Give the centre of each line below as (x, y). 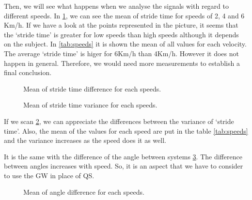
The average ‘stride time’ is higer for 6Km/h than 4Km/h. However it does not (121, 53)
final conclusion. (28, 72)
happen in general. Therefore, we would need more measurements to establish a (122, 63)
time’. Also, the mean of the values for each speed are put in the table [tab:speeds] (126, 131)
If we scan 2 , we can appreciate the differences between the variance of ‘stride (119, 121)
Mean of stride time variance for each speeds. (90, 105)
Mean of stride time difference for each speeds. (92, 88)
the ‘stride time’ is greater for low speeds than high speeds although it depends (121, 34)
